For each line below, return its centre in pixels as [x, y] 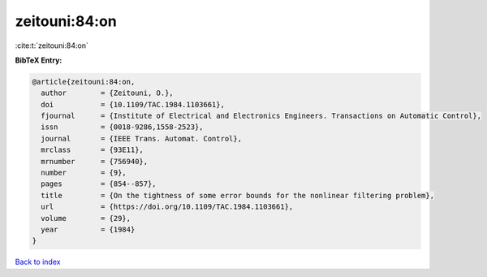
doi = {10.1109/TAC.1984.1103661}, [133, 104]
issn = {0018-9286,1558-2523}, [122, 127]
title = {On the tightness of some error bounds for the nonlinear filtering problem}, [237, 195]
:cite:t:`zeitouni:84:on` [52, 45]
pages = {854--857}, [99, 184]
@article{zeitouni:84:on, [84, 82]
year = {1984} [88, 229]
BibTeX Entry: [39, 60]
